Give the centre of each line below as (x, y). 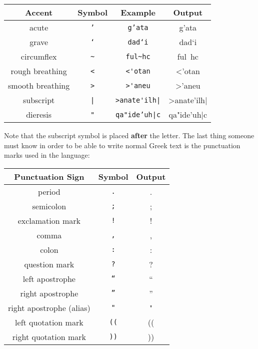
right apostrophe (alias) (49, 307)
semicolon (49, 206)
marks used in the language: (47, 155)
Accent (39, 12)
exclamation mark (49, 220)
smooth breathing (39, 85)
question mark (49, 264)
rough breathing (39, 71)
